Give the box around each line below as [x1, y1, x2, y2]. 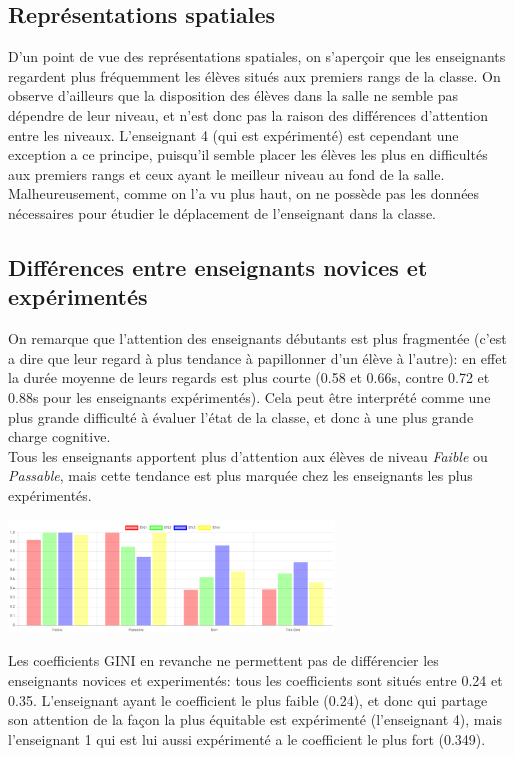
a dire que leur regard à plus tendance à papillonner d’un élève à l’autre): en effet [8, 347, 507, 368]
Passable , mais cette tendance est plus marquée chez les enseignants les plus [8, 465, 473, 486]
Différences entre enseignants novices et [8, 251, 428, 282]
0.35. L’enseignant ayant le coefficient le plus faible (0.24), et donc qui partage [8, 689, 488, 710]
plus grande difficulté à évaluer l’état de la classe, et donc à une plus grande [8, 406, 474, 427]
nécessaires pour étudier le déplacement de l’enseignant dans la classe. [8, 202, 436, 223]
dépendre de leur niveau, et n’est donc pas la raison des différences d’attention [8, 104, 489, 125]
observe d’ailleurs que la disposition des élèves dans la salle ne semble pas [8, 85, 458, 106]
